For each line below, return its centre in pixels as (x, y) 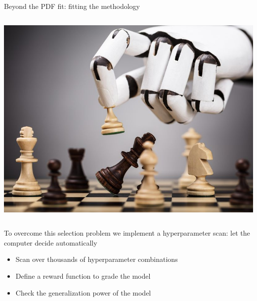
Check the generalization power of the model (83, 292)
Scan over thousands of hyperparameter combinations (97, 259)
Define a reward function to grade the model (83, 276)
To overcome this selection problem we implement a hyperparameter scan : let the (127, 233)
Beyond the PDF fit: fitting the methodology (72, 6)
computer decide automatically (51, 242)
